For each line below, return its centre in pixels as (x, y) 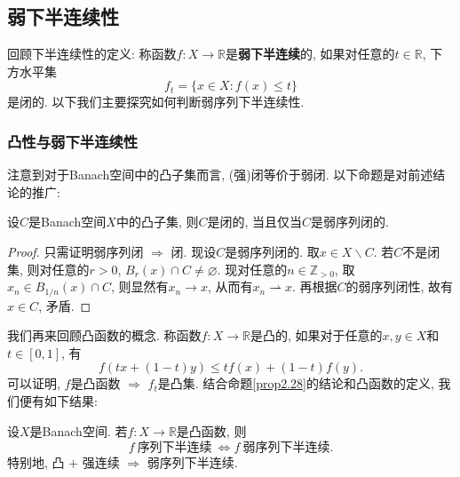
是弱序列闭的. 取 (272, 251)
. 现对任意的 (252, 269)
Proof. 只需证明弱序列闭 (75, 251)
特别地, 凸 (36, 462)
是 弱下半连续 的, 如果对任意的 (310, 54)
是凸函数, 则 (211, 430)
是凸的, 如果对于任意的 (316, 335)
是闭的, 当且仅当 (255, 222)
